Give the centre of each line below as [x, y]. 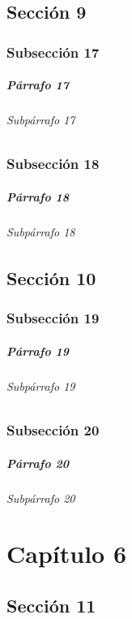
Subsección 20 [53, 430]
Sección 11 [51, 605]
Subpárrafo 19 [41, 385]
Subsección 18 [53, 164]
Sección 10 [51, 278]
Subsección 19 [53, 318]
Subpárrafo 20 [41, 498]
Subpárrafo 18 [41, 231]
